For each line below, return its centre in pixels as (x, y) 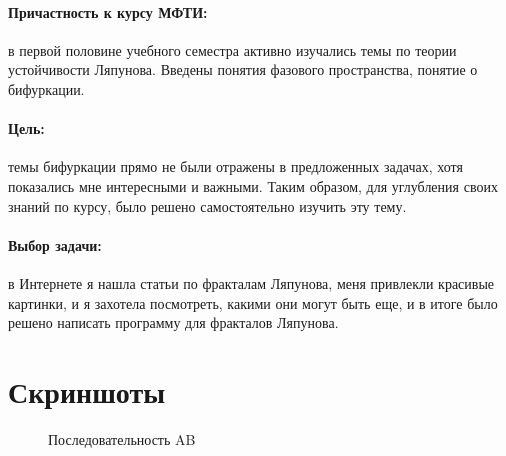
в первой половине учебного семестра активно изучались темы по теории (232, 49)
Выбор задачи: (55, 244)
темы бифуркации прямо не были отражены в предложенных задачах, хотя (235, 166)
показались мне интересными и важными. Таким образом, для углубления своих (253, 185)
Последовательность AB (122, 438)
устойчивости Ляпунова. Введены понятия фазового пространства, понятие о (243, 69)
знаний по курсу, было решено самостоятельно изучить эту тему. (207, 205)
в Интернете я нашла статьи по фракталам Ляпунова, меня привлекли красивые (251, 282)
